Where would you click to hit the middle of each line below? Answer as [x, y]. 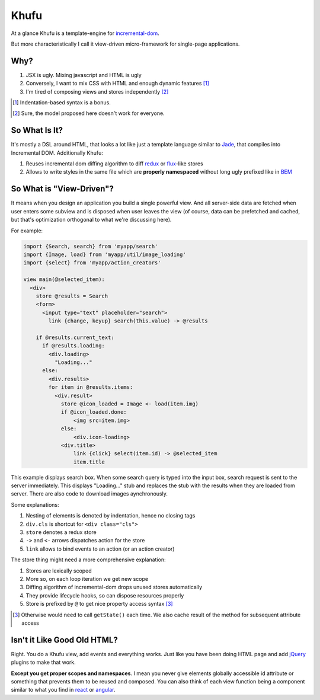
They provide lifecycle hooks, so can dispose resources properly [105, 595]
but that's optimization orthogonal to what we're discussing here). [91, 220]
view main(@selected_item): [64, 279]
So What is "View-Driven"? [62, 189]
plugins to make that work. [44, 662]
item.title [89, 462]
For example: [27, 231]
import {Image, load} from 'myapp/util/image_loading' [105, 254]
